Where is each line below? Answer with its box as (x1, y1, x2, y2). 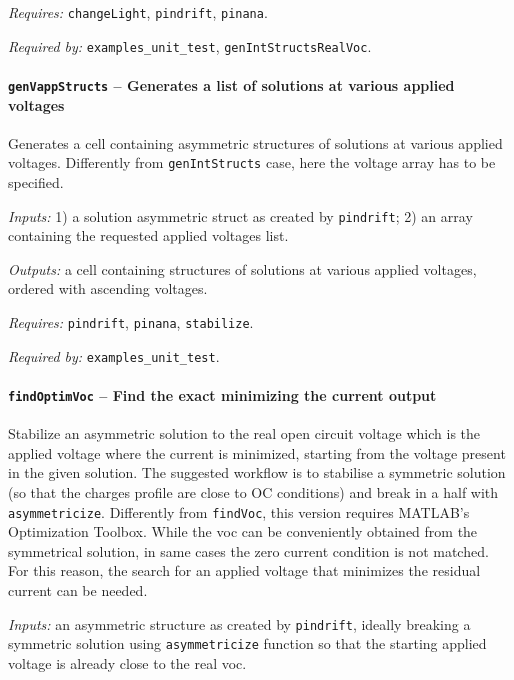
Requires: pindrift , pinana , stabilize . (8, 312, 254, 333)
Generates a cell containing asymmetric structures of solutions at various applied (8, 132, 503, 153)
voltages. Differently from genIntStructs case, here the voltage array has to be (8, 152, 496, 173)
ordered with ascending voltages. (8, 278, 208, 299)
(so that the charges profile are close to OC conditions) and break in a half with (8, 482, 499, 502)
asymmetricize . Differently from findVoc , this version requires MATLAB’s (8, 501, 470, 522)
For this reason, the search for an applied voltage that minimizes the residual (8, 560, 481, 581)
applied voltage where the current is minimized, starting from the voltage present (8, 442, 506, 463)
